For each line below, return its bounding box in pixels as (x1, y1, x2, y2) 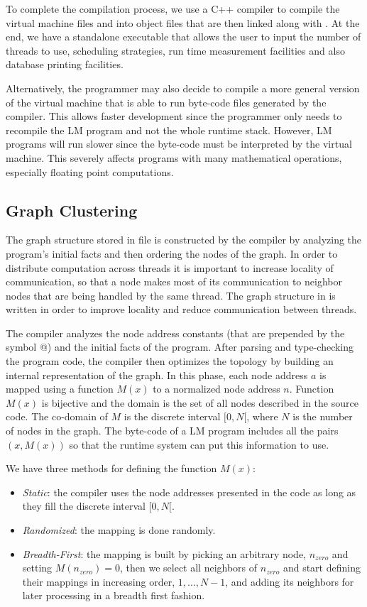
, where (246, 409, 278, 424)
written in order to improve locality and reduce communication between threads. (6, 302, 357, 317)
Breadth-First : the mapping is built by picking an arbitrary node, (22, 546, 307, 561)
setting (22, 560, 53, 575)
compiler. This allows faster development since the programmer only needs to (6, 109, 342, 124)
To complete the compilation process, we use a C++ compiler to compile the (6, 1, 340, 16)
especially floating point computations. (6, 164, 174, 179)
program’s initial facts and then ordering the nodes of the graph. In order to (6, 246, 338, 261)
